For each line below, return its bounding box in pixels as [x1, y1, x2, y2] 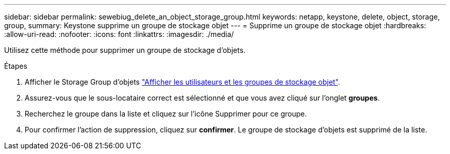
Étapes [4, 62, 28, 70]
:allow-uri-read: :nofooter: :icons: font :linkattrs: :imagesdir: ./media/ [4, 30, 234, 38]
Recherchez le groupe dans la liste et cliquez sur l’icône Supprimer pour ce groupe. [25, 109, 307, 118]
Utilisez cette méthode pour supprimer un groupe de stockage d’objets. [4, 46, 246, 54]
